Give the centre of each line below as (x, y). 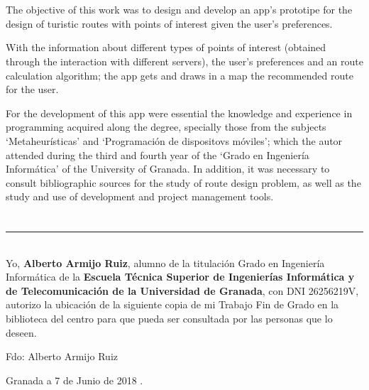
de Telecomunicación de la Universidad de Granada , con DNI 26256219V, (182, 290)
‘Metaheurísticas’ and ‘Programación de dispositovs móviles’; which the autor (174, 140)
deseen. (21, 332)
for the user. (32, 89)
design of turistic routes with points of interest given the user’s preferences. (169, 23)
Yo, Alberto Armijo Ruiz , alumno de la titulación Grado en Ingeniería (165, 262)
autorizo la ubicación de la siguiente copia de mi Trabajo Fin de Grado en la (172, 304)
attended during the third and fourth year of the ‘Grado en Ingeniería (158, 155)
